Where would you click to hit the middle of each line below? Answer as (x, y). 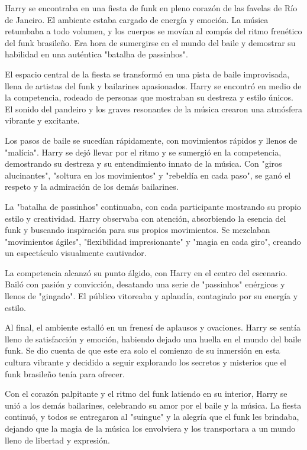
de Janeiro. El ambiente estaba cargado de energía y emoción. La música (137, 19)
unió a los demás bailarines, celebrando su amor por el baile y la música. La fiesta (153, 405)
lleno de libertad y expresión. (57, 440)
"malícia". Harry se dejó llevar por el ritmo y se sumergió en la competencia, (143, 152)
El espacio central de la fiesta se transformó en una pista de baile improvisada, (147, 74)
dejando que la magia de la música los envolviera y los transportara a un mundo (150, 428)
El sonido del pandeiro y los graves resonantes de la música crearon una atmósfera (153, 109)
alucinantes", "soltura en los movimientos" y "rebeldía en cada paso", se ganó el (148, 175)
